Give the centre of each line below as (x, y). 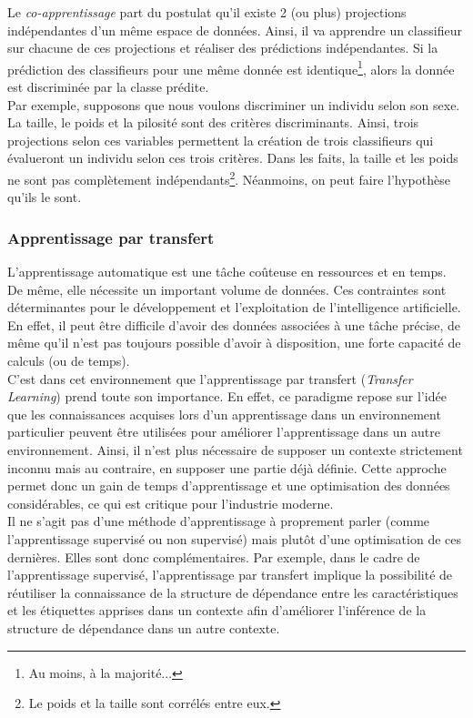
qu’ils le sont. (45, 197)
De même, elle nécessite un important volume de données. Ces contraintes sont (227, 289)
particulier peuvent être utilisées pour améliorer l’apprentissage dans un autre (224, 432)
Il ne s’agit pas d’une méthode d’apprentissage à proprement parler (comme (219, 521)
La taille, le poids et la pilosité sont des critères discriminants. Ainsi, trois (213, 122)
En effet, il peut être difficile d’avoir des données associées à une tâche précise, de (234, 324)
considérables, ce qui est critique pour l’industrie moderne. (171, 503)
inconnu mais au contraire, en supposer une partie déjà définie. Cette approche (227, 467)
